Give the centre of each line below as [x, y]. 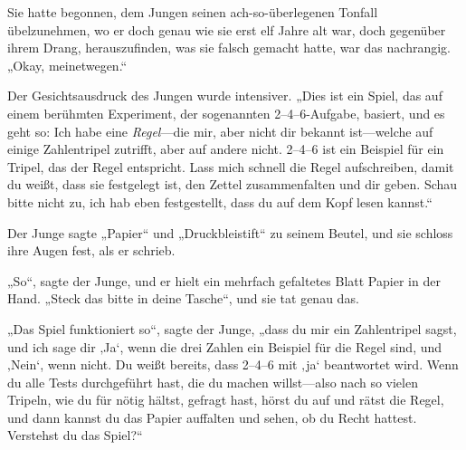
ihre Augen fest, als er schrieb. [91, 250]
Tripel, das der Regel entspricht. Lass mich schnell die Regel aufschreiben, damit [231, 166]
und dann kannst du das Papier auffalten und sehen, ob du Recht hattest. [212, 417]
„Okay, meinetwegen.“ [67, 65]
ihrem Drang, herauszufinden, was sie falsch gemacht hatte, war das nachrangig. [229, 48]
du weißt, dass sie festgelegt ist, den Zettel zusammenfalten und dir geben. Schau [233, 184]
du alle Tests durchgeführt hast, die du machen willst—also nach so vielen [213, 382]
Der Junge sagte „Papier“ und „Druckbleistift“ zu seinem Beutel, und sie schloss [230, 232]
